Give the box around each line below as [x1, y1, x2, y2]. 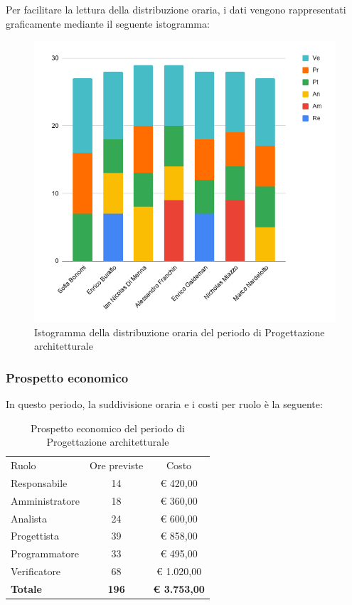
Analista [11, 510, 48, 525]
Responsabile [11, 475, 68, 490]
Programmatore [11, 546, 79, 561]
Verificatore [11, 564, 61, 579]
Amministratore [11, 493, 80, 508]
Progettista [11, 528, 59, 543]
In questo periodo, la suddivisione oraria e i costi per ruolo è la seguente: [6, 396, 323, 411]
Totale [11, 581, 42, 596]
